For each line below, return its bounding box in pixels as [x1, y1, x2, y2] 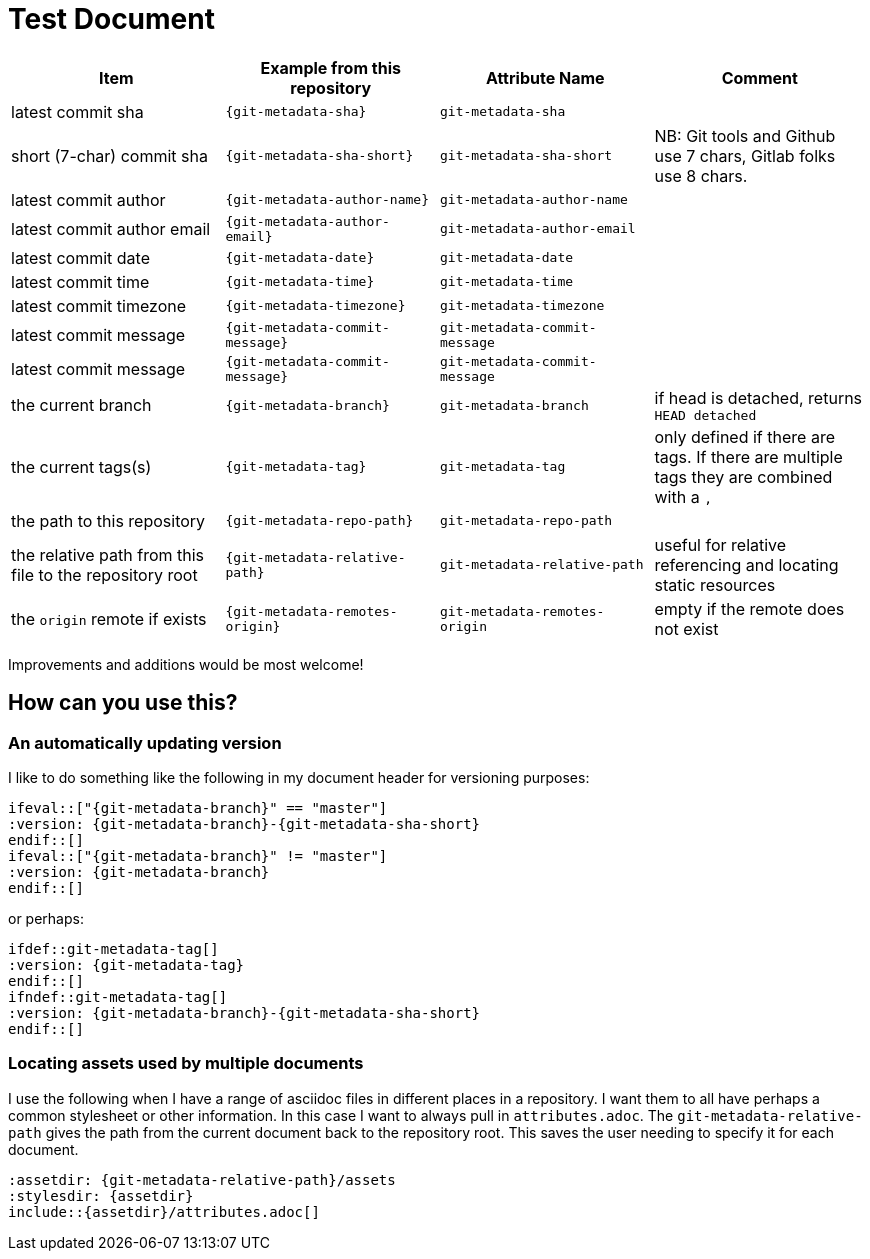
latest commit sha [11, 101, 144, 122]
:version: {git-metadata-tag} [8, 956, 245, 973]
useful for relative [654, 534, 787, 555]
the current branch [11, 395, 152, 416]
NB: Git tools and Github [654, 125, 836, 146]
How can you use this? [8, 690, 238, 716]
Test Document [8, 2, 215, 36]
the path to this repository [11, 510, 206, 531]
